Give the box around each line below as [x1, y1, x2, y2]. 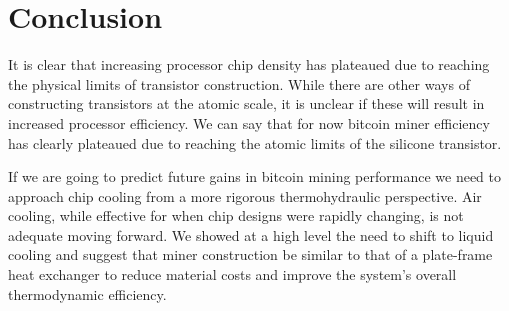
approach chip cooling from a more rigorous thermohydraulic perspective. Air [8, 185, 482, 206]
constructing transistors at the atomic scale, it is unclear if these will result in [8, 93, 485, 114]
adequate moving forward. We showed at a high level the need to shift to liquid [8, 224, 494, 245]
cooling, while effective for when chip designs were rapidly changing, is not [8, 205, 464, 226]
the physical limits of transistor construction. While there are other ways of [8, 73, 470, 94]
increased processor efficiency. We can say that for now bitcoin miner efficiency [8, 112, 490, 133]
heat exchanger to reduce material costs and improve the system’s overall [8, 264, 457, 285]
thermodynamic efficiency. [8, 283, 167, 304]
